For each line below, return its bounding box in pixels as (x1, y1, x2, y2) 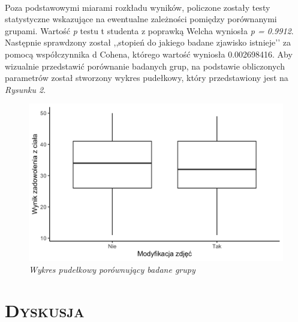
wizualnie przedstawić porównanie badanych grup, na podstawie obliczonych (5, 59, 285, 72)
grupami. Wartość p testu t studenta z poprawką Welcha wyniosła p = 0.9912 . (5, 24, 294, 37)
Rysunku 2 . (5, 83, 46, 95)
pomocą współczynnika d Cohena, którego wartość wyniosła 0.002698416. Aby (5, 47, 293, 60)
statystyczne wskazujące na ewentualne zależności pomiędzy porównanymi (5, 13, 277, 25)
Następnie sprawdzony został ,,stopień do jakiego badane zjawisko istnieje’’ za (5, 36, 291, 49)
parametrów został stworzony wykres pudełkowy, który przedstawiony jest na (5, 71, 288, 84)
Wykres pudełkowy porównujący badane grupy (29, 263, 195, 275)
